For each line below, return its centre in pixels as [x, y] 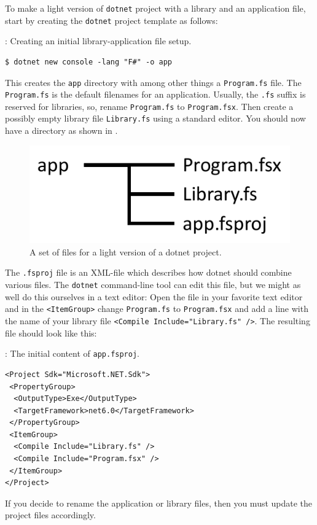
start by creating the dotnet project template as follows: [112, 20]
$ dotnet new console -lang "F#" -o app [89, 62]
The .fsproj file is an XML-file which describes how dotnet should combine [148, 272]
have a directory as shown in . [61, 130]
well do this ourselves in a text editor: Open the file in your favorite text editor [154, 296]
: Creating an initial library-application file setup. [98, 41]
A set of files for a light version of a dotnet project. [126, 251]
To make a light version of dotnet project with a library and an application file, [155, 8]
